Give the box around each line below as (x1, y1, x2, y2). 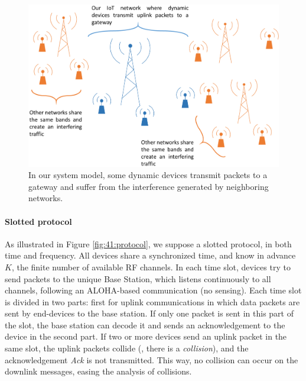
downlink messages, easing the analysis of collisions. (5, 365, 192, 377)
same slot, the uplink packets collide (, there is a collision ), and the (5, 342, 249, 354)
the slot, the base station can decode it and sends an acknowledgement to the (5, 318, 285, 331)
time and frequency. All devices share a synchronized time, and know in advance (5, 249, 296, 261)
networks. (28, 192, 63, 204)
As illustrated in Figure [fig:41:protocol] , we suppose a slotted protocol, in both (5, 237, 292, 250)
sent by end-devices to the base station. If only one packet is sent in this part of (5, 307, 294, 319)
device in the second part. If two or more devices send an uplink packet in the (5, 330, 287, 343)
